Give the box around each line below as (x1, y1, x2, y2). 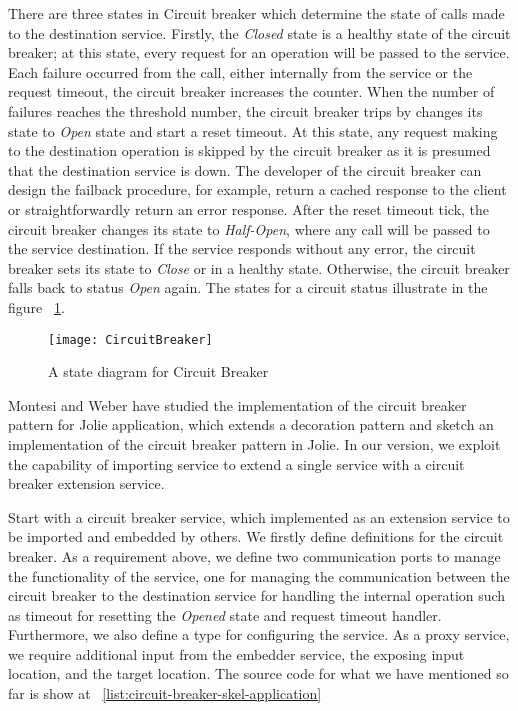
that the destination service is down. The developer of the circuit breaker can (8, 159, 482, 180)
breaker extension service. (8, 473, 165, 494)
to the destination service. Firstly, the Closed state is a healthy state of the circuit (8, 22, 511, 43)
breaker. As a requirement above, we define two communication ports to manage (8, 545, 501, 566)
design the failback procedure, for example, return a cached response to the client (8, 179, 507, 200)
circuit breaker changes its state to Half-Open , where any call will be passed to (8, 218, 490, 239)
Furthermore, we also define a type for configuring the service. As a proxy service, (8, 624, 510, 645)
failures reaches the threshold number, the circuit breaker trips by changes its (8, 100, 483, 121)
